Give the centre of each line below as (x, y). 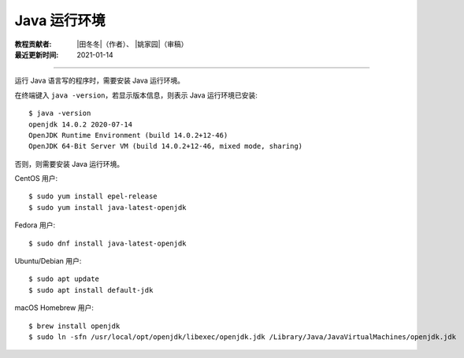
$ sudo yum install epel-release (93, 196)
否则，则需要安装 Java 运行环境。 (69, 164)
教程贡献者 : (33, 44)
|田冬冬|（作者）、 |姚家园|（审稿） (132, 44)
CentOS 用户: (36, 179)
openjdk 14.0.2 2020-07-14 (81, 124)
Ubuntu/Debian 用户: (48, 261)
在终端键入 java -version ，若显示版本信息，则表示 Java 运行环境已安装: (136, 95)
